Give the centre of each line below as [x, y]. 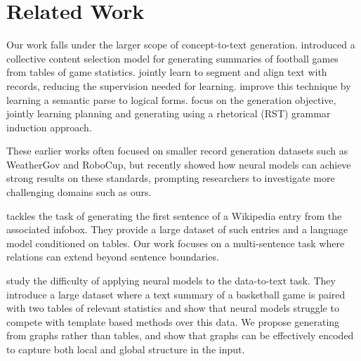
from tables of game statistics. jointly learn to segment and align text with [167, 72]
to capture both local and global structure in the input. [126, 349]
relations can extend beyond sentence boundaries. [113, 257]
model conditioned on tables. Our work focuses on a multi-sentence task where [176, 243]
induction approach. [49, 127]
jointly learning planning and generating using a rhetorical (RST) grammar [169, 113]
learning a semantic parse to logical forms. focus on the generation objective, [171, 99]
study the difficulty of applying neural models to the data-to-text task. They [171, 281]
